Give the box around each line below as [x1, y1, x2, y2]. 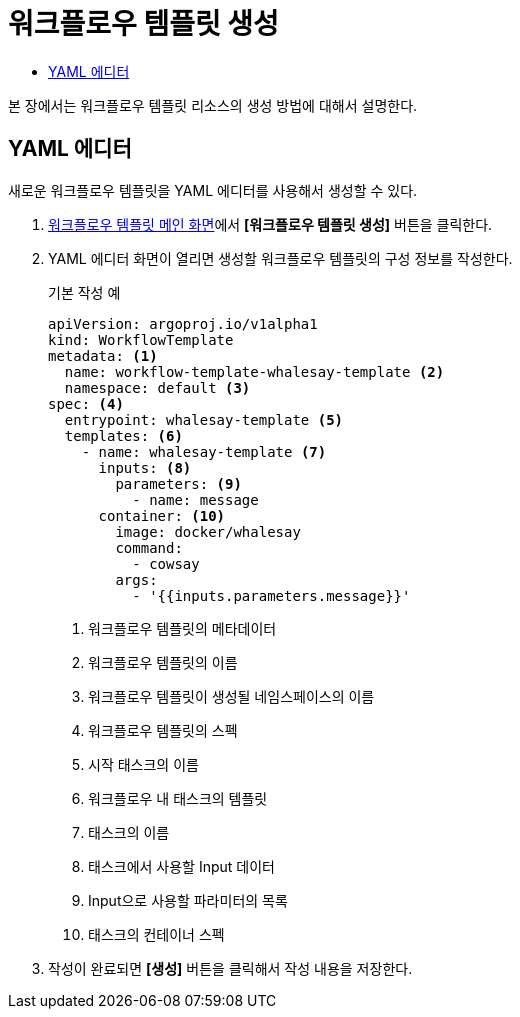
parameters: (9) [115, 475, 242, 492]
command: [115, 539, 183, 556]
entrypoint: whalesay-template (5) [64, 411, 344, 428]
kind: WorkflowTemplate [48, 331, 234, 348]
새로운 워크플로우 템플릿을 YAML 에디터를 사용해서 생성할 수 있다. [8, 181, 418, 199]
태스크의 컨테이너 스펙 [88, 925, 225, 943]
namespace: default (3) [64, 379, 251, 396]
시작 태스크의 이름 [88, 755, 199, 773]
